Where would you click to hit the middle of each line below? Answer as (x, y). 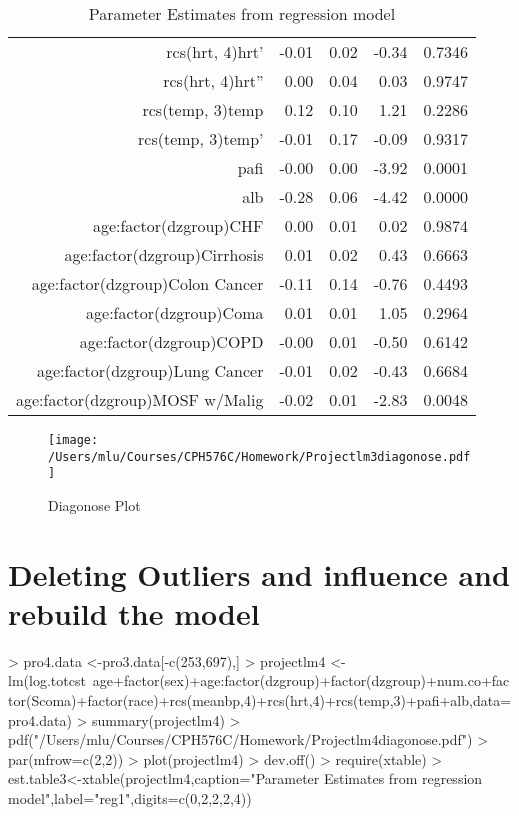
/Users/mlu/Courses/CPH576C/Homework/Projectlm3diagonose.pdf (259, 456)
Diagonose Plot (94, 504)
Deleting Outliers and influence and (259, 573)
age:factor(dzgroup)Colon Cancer (147, 283)
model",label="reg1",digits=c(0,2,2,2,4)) (130, 798)
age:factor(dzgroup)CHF (178, 225)
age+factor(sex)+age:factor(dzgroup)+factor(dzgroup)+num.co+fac (301, 680)
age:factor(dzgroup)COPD (171, 341)
